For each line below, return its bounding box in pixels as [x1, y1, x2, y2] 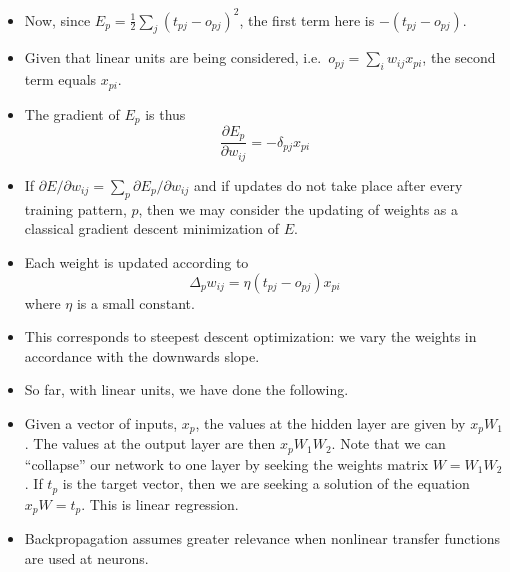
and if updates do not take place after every [193, 174, 463, 195]
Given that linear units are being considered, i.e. [24, 47, 322, 68]
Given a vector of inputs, [24, 412, 178, 433]
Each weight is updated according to [24, 251, 249, 272]
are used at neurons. [24, 547, 149, 568]
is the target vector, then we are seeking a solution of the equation [62, 473, 470, 494]
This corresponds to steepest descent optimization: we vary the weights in [24, 326, 477, 347]
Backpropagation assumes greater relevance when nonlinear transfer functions [24, 528, 501, 549]
